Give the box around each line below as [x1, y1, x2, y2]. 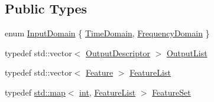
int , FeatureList [79, 86, 136, 98]
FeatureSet [152, 86, 191, 98]
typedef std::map [5, 86, 66, 98]
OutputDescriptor [86, 46, 150, 59]
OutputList [166, 46, 207, 59]
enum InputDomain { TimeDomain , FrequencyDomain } [5, 27, 210, 39]
